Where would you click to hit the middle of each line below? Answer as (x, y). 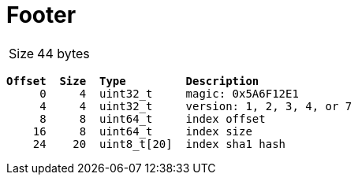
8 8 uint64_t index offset (153, 118)
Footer (41, 15)
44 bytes (63, 53)
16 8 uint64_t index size (142, 131)
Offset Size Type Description (133, 81)
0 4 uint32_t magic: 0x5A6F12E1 (169, 93)
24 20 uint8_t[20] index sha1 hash (159, 144)
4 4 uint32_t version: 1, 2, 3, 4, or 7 (196, 106)
